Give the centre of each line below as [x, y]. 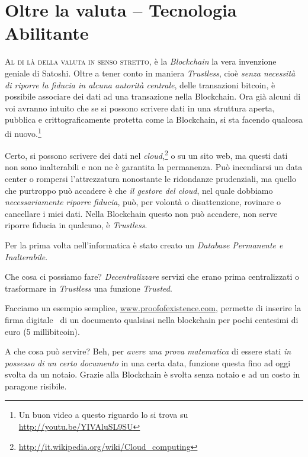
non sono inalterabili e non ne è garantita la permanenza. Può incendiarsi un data [154, 167]
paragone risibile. [36, 386]
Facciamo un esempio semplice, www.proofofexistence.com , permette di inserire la [153, 308]
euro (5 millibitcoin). [42, 331]
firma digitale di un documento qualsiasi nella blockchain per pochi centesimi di [152, 319]
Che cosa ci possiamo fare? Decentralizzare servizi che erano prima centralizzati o [152, 277]
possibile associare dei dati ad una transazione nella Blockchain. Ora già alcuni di [153, 96]
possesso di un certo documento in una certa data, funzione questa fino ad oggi [148, 362]
